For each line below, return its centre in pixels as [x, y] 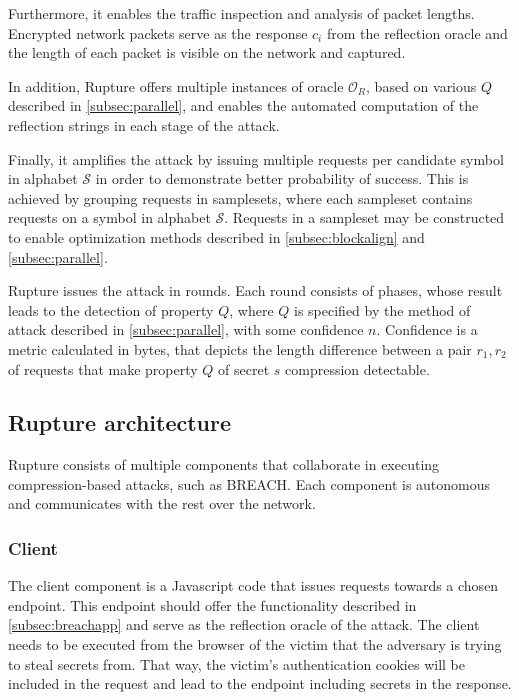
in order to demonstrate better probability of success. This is [282, 178]
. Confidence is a [427, 329]
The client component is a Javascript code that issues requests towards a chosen [253, 585]
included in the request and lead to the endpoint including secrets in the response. [260, 683]
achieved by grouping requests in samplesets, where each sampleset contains [240, 197]
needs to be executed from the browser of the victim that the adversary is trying [255, 644]
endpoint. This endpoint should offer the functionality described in [212, 604]
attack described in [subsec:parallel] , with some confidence [186, 329]
